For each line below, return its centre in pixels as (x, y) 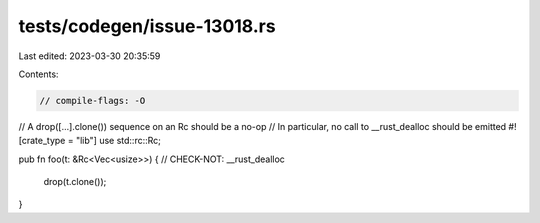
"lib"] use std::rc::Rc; (118, 141)
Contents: (38, 74)
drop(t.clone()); (75, 182)
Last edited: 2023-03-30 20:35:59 (89, 56)
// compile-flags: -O (92, 100)
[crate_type (42, 141)
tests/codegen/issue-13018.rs (147, 26)
